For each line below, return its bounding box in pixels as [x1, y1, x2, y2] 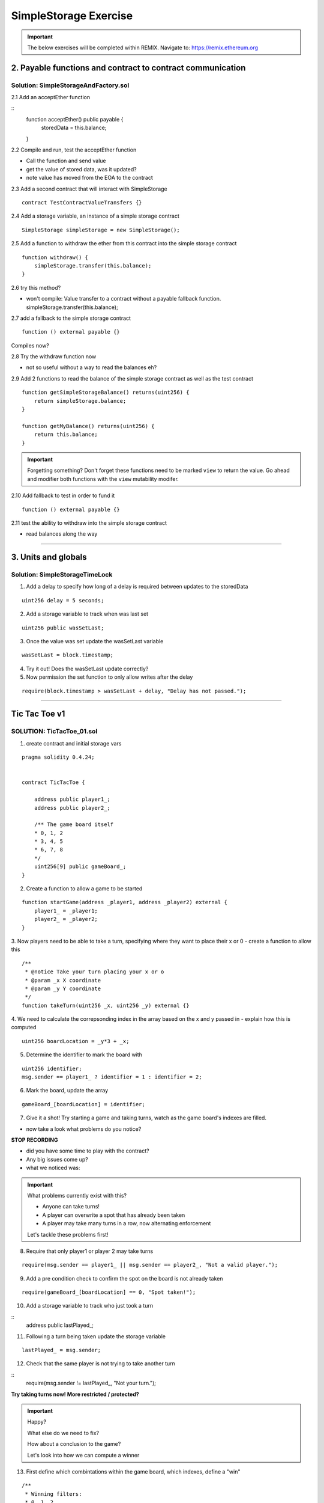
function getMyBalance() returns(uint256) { [22, 423, 155, 429]
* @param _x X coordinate [25, 977, 101, 984]
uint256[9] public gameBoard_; [34, 863, 127, 870]
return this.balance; [34, 431, 98, 438]
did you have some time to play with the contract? [26, 1147, 149, 1154]
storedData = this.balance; [41, 124, 107, 132]
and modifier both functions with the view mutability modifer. [27, 475, 179, 482]
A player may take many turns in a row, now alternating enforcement [42, 1220, 211, 1227]
